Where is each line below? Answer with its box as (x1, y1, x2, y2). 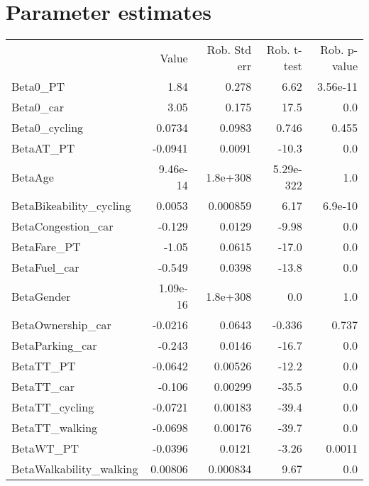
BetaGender (11, 287, 71, 304)
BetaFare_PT (11, 238, 81, 255)
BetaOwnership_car (11, 316, 111, 333)
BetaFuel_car (11, 259, 79, 276)
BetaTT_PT (11, 358, 76, 375)
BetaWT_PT (11, 440, 79, 457)
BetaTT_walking (11, 419, 98, 436)
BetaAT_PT (11, 140, 75, 157)
